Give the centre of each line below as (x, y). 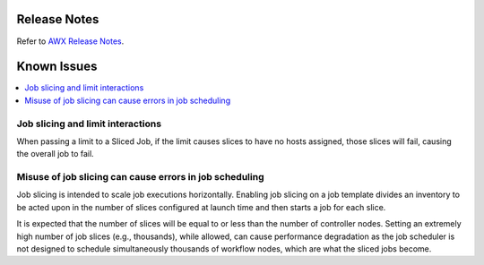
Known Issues (57, 67)
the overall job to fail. (55, 154)
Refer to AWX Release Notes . (70, 41)
